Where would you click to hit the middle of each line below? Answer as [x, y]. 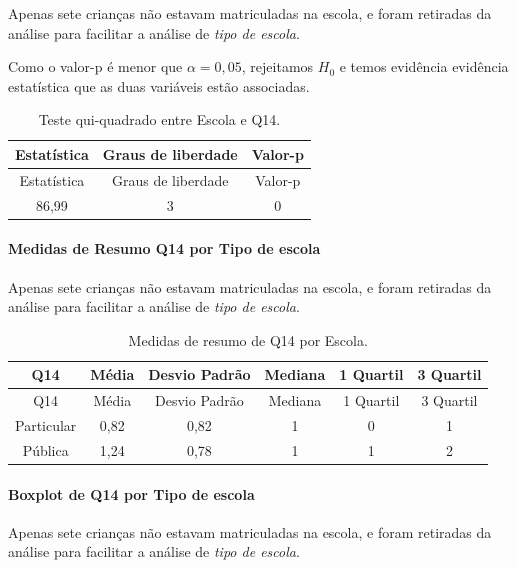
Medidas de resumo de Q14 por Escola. [248, 339]
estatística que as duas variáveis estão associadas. [159, 85]
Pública [45, 449]
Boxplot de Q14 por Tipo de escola [131, 493]
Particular [46, 425]
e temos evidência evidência [424, 66]
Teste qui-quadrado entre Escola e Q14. [159, 119]
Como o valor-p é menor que [95, 66]
